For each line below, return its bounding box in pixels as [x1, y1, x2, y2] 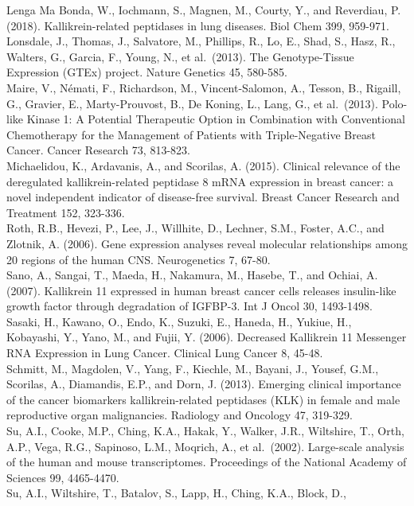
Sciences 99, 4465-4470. [6, 469, 119, 485]
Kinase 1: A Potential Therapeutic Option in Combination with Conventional [26, 111, 405, 127]
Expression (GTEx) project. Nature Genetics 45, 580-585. [6, 64, 287, 80]
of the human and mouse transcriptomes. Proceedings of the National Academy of [6, 453, 407, 470]
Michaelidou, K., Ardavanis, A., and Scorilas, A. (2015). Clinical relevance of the [6, 157, 400, 173]
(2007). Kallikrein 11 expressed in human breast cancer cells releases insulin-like [6, 282, 396, 298]
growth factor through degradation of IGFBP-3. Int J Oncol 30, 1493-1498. [6, 298, 373, 314]
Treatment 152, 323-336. [6, 204, 125, 220]
